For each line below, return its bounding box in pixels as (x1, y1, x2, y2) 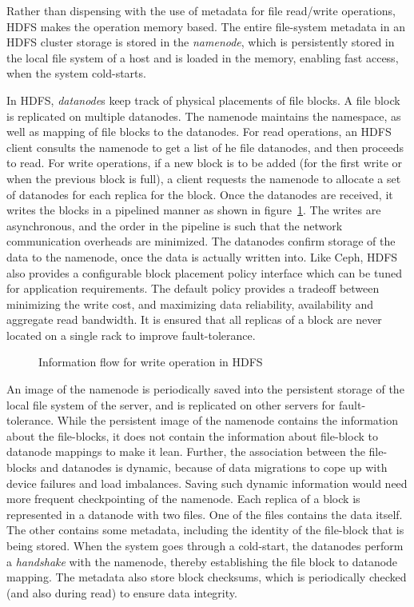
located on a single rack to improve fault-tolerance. (6, 326, 256, 343)
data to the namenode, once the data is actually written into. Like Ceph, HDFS (6, 248, 398, 265)
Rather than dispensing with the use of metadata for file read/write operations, (6, 2, 396, 18)
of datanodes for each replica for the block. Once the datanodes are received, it (6, 186, 393, 202)
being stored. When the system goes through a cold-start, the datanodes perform (6, 537, 404, 553)
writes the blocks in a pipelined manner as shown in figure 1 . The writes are (6, 202, 381, 218)
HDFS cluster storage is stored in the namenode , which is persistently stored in (6, 34, 395, 50)
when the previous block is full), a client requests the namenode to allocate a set (6, 170, 401, 186)
